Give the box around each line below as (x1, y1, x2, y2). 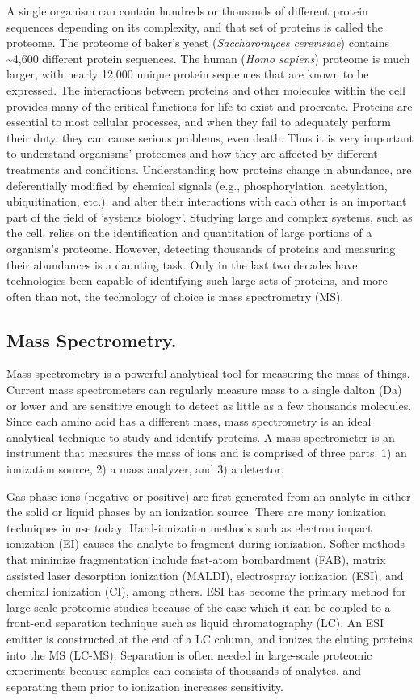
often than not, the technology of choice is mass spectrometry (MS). (6, 287, 344, 304)
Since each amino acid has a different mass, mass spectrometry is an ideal (6, 413, 372, 430)
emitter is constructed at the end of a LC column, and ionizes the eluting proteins (6, 630, 413, 647)
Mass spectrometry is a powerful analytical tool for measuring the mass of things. (6, 365, 410, 382)
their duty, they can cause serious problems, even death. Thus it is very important (6, 129, 414, 146)
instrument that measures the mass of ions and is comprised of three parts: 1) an (6, 444, 407, 461)
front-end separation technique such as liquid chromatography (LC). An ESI (6, 614, 384, 631)
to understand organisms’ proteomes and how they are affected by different (6, 145, 378, 162)
